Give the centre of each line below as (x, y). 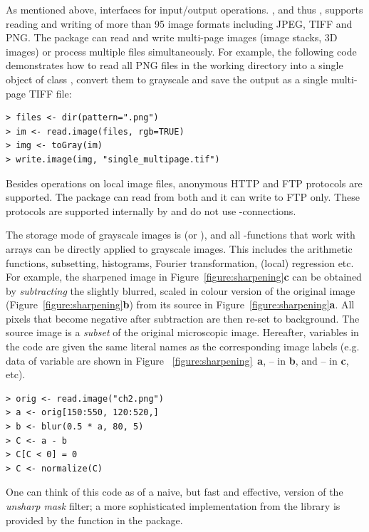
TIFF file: (50, 93)
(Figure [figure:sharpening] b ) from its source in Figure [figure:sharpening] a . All (180, 304)
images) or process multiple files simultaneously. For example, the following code (181, 51)
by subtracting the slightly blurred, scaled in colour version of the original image (181, 290)
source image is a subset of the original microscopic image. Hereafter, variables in (182, 332)
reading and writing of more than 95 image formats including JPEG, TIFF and (179, 23)
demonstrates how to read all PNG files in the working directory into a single (175, 65)
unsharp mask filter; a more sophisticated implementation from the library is (173, 506)
